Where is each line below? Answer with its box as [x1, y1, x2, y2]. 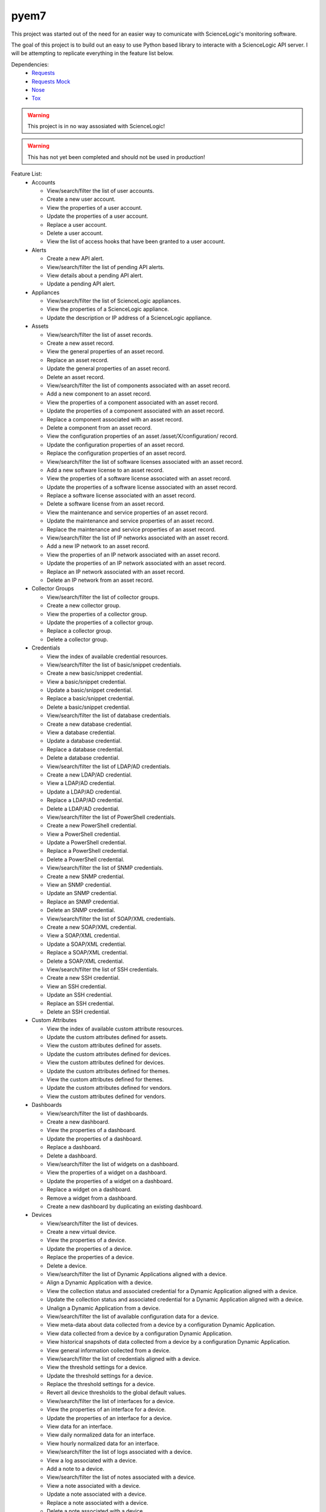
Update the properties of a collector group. [46, 619, 154, 626]
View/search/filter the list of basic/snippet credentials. [46, 661, 182, 668]
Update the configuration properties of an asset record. [46, 441, 185, 448]
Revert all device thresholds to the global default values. [46, 1389, 187, 1396]
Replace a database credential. [46, 746, 124, 753]
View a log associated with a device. [46, 1456, 138, 1464]
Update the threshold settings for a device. [46, 1372, 153, 1379]
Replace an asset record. [46, 356, 109, 363]
